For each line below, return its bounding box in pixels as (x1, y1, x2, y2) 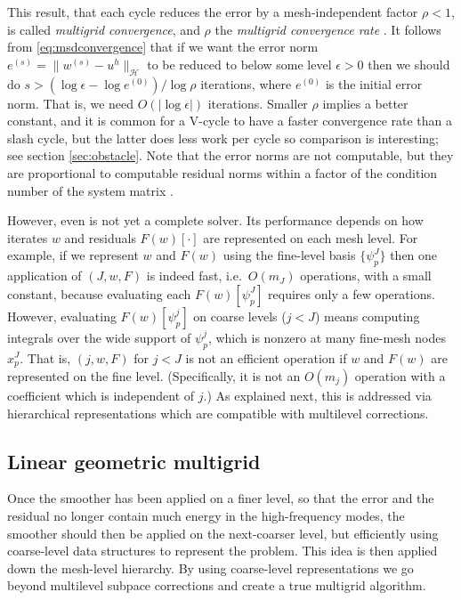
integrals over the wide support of (7, 328, 191, 346)
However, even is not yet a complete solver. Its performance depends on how (7, 211, 424, 230)
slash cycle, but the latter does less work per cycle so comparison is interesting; (7, 128, 439, 147)
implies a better (322, 93, 408, 112)
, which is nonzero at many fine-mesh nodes (207, 328, 446, 346)
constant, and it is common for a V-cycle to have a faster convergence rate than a (7, 111, 453, 130)
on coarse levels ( (193, 306, 287, 325)
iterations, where (200, 74, 292, 93)
